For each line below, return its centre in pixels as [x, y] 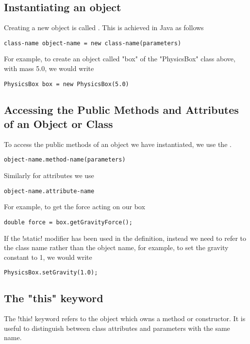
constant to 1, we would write [48, 257]
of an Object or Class [58, 124]
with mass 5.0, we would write [49, 68]
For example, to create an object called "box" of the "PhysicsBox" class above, [120, 59]
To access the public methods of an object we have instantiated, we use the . [118, 144]
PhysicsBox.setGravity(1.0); [51, 273]
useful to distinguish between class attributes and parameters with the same [117, 328]
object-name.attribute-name [49, 191]
